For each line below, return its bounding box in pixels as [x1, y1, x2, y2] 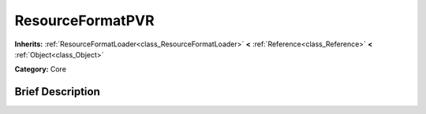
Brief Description [14, 85, 100, 98]
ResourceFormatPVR [14, 12, 155, 29]
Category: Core [14, 64, 67, 74]
